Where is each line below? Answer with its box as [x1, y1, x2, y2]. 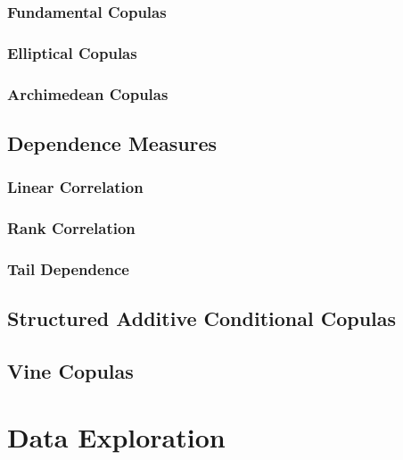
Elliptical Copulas [7, 41, 137, 63]
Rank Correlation [7, 217, 136, 239]
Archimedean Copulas [7, 82, 169, 105]
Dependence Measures [7, 129, 218, 156]
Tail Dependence [7, 257, 129, 280]
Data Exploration [7, 418, 226, 455]
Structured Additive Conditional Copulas [7, 305, 397, 332]
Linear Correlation [7, 176, 144, 198]
